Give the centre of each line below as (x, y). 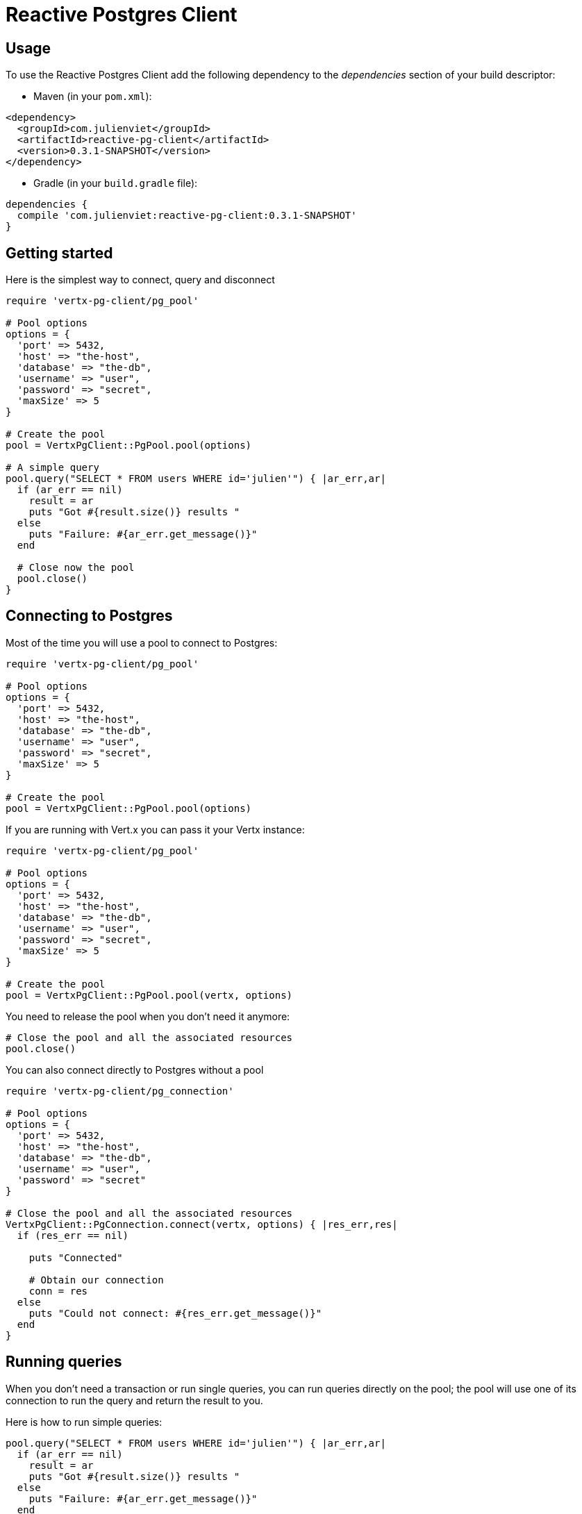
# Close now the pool (76, 568)
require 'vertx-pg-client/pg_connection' (120, 1091)
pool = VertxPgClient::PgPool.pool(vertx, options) (149, 995)
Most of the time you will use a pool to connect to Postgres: (142, 642)
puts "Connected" (76, 1257)
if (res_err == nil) (73, 1235)
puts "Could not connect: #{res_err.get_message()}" (175, 1313)
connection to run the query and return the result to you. (134, 1400)
